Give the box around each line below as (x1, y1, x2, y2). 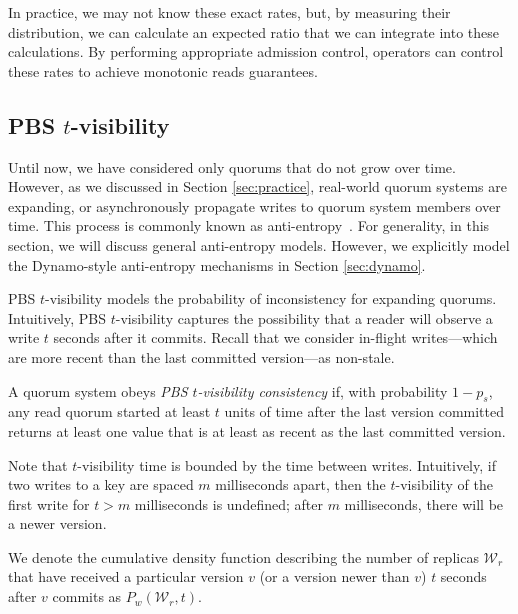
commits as (52, 586, 122, 607)
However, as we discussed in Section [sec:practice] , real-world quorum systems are (8, 176, 507, 197)
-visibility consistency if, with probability (197, 380, 448, 401)
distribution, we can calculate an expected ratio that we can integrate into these (8, 21, 500, 42)
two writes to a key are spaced (8, 474, 194, 495)
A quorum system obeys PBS (8, 380, 188, 401)
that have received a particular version (8, 566, 244, 587)
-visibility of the (395, 474, 493, 495)
